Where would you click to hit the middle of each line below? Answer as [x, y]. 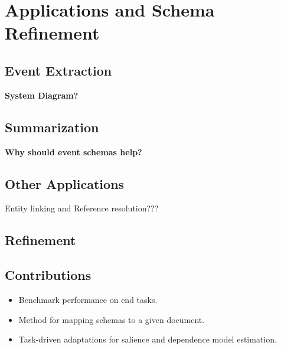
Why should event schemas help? [73, 151]
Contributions [48, 275]
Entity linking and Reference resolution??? [82, 208]
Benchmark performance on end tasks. [88, 299]
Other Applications [65, 183]
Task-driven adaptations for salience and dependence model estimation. [148, 339]
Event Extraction [58, 70]
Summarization [52, 127]
